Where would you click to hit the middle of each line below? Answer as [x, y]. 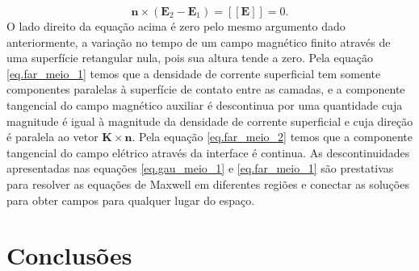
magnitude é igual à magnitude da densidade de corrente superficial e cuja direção [210, 121]
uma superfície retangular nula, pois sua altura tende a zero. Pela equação [190, 58]
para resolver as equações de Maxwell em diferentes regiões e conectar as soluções [208, 183]
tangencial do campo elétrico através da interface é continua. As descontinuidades [208, 152]
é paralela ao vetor [52, 137]
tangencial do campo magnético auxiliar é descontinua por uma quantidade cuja [205, 104]
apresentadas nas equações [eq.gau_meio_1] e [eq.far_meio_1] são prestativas [200, 168]
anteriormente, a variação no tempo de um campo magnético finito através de [199, 42]
